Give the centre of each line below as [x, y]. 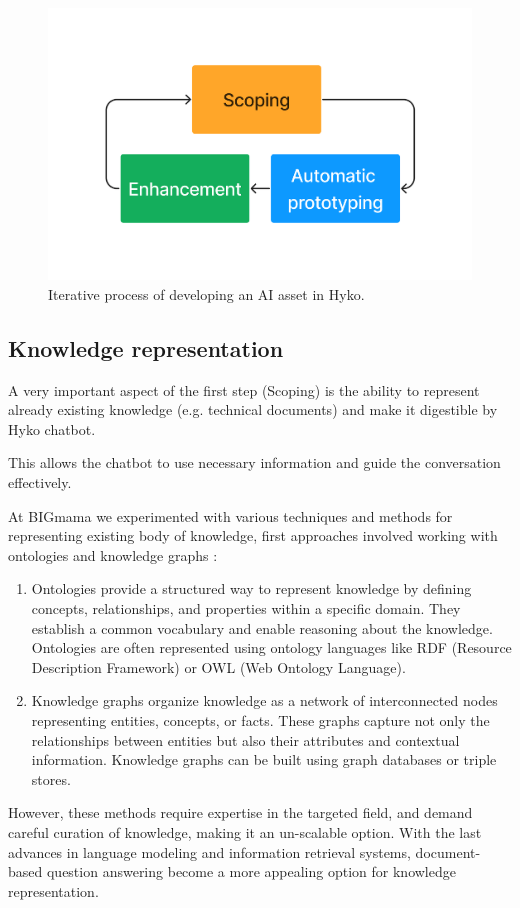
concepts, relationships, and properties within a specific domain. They [246, 608]
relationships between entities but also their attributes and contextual [245, 739]
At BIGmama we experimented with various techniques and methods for [230, 515]
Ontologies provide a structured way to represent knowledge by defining [251, 588]
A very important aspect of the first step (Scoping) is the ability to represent [244, 389]
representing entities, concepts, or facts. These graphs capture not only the [260, 720]
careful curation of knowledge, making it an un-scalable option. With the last [245, 831]
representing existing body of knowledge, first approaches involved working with [253, 535]
